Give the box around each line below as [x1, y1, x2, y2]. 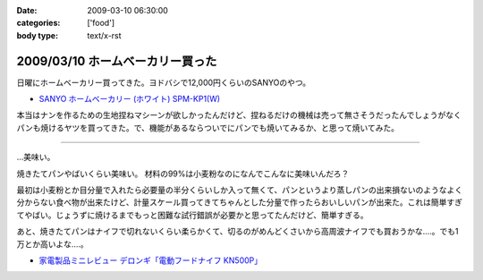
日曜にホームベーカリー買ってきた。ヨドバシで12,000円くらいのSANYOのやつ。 [16, 77, 311, 88]
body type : [16, 30, 58, 40]
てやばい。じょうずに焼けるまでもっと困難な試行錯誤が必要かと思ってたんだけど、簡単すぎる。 [16, 209, 369, 220]
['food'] [87, 18, 115, 29]
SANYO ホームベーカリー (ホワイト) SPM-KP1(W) [38, 94, 221, 105]
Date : [16, 5, 38, 15]
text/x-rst [87, 30, 122, 40]
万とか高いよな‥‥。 [16, 238, 89, 250]
